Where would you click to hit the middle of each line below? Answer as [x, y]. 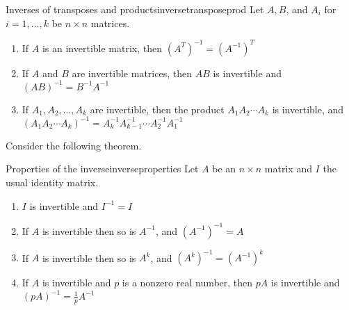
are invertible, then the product [157, 109]
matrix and [288, 169]
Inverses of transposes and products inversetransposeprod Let [135, 9]
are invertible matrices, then [132, 73]
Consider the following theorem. [74, 145]
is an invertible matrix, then [102, 48]
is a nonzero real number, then [187, 283]
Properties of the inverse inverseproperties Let [102, 169]
